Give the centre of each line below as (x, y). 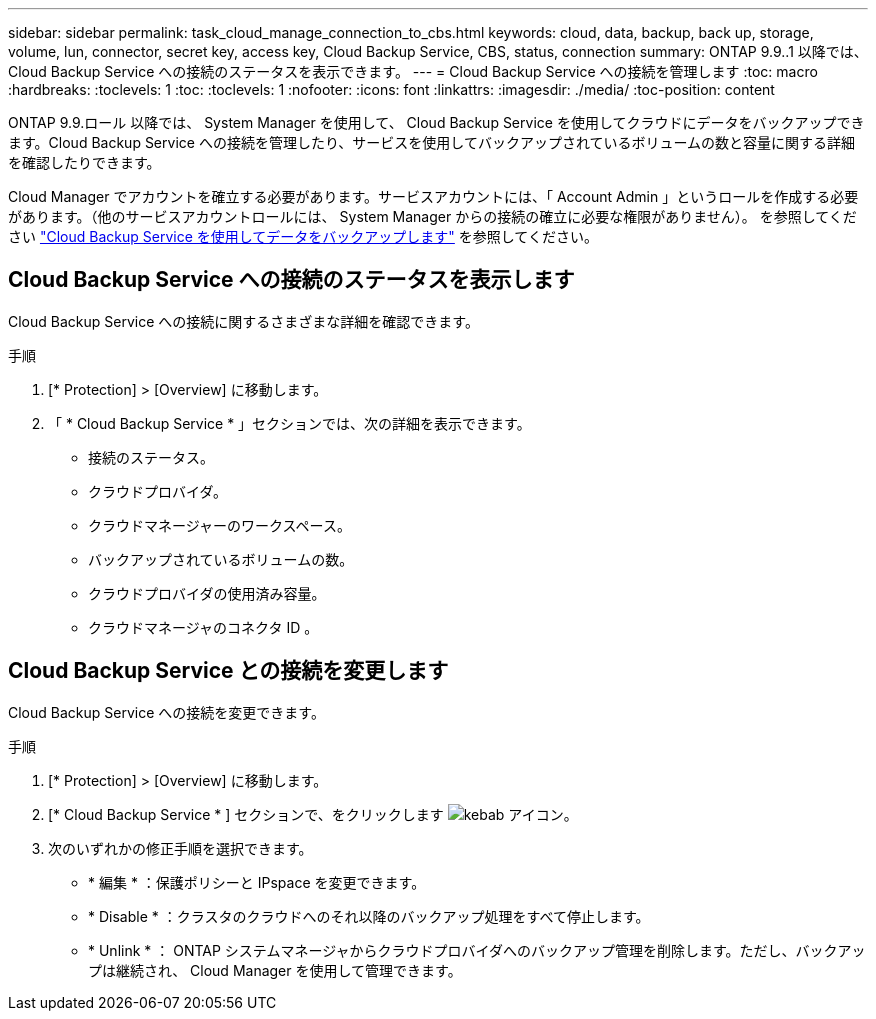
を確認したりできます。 (84, 162)
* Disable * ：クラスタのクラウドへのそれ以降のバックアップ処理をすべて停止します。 (369, 916)
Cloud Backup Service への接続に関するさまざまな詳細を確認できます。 (243, 321)
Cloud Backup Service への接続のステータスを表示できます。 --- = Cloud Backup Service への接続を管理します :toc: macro (413, 71)
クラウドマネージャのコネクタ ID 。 (203, 627)
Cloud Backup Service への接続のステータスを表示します (291, 280)
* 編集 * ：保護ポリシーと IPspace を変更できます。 (257, 882)
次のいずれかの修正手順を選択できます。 (180, 848)
